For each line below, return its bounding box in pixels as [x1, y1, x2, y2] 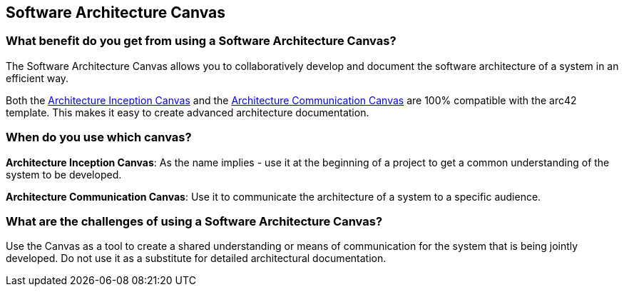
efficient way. [6, 71, 69, 84]
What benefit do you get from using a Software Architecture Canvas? [6, 34, 397, 49]
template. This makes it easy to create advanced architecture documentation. [6, 106, 369, 119]
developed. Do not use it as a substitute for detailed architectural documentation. [6, 252, 387, 265]
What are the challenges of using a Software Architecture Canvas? [6, 213, 383, 228]
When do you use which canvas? [6, 130, 192, 145]
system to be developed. [6, 168, 122, 181]
